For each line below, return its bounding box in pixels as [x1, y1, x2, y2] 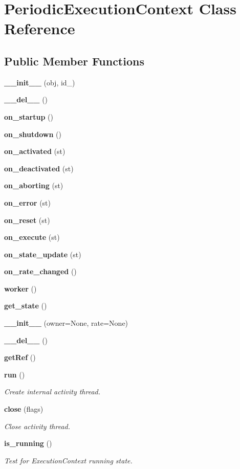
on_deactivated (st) [4, 163, 74, 173]
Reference [4, 18, 75, 39]
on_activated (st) [4, 146, 66, 157]
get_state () [4, 300, 47, 311]
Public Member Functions [4, 53, 144, 69]
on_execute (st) [4, 232, 60, 242]
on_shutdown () [4, 128, 61, 139]
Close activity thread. [4, 420, 71, 431]
